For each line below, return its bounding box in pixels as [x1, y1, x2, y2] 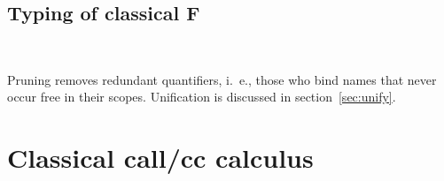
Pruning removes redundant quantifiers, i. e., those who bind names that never [7, 70, 437, 88]
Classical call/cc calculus [7, 140, 314, 176]
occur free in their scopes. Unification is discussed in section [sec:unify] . [7, 87, 396, 106]
